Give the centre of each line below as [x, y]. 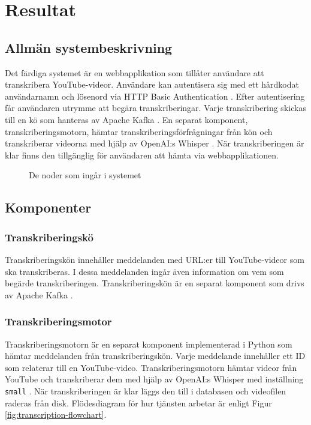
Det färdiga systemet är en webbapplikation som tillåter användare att [135, 72]
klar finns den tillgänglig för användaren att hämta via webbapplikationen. [142, 155]
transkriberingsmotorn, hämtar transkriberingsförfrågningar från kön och [139, 131]
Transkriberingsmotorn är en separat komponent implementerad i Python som [149, 344]
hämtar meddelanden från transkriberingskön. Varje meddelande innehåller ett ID [155, 356]
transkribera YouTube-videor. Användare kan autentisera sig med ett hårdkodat [152, 84]
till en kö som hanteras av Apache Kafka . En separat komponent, [126, 119]
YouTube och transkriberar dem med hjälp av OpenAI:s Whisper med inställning [154, 379]
